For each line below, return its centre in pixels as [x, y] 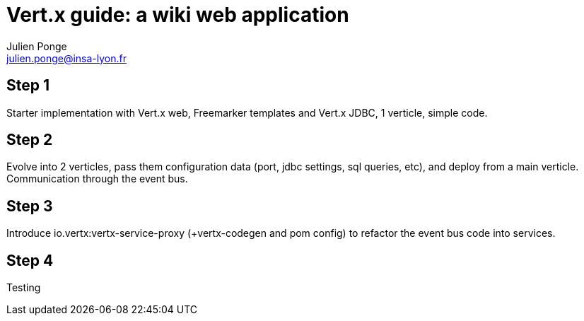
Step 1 [28, 86]
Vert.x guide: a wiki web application [178, 15]
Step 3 [30, 206]
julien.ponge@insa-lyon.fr [66, 58]
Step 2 [30, 140]
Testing [24, 288]
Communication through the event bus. [97, 179]
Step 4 [30, 260]
